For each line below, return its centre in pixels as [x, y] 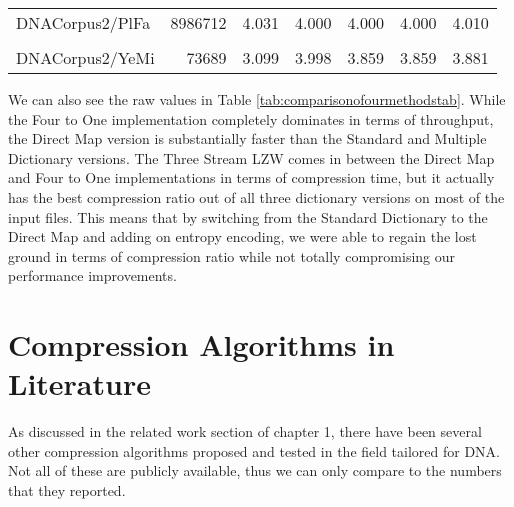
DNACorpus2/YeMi [85, 57]
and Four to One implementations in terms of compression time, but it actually [251, 177]
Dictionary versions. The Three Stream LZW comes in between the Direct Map [251, 157]
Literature [79, 383]
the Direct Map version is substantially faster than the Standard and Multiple [247, 138]
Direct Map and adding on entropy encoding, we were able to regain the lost [242, 236]
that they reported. [67, 490]
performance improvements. [92, 275]
